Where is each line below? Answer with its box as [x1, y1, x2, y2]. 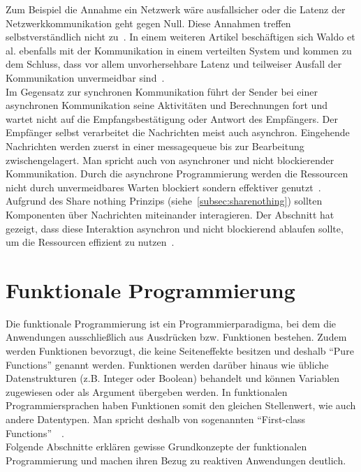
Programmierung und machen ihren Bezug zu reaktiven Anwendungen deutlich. [6, 452, 346, 467]
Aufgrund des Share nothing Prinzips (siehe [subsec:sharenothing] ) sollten [6, 193, 323, 208]
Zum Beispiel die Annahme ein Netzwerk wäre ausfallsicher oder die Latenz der [6, 2, 346, 16]
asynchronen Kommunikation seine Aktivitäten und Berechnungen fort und [6, 98, 327, 112]
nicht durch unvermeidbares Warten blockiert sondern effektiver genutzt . [6, 179, 321, 194]
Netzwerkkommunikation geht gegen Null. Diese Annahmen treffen [6, 15, 291, 30]
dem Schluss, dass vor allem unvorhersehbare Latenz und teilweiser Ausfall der [6, 57, 342, 71]
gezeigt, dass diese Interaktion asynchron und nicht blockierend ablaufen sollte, [6, 221, 344, 235]
